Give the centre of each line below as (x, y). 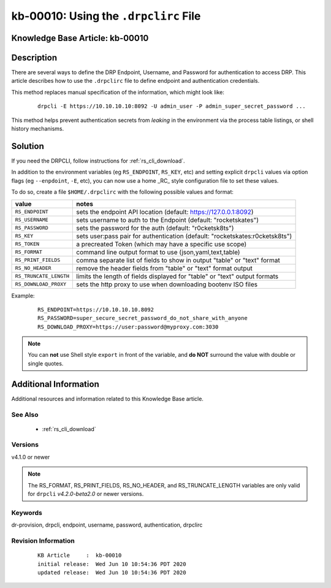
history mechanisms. (38, 129)
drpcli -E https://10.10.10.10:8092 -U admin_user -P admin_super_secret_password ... (172, 106)
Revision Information (43, 541)
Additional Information (55, 384)
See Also (25, 414)
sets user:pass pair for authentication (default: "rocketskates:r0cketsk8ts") (184, 236)
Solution (28, 146)
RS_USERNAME (32, 220)
